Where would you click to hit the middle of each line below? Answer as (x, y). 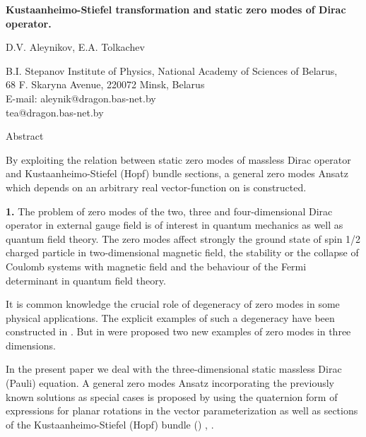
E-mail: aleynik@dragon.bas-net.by (81, 98)
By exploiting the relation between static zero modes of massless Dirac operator (178, 159)
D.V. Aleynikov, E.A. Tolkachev (75, 47)
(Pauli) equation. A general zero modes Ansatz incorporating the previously (170, 383)
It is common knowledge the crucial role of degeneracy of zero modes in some (173, 304)
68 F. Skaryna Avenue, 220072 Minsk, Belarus (105, 84)
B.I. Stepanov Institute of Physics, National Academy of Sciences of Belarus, (172, 70)
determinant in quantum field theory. (86, 280)
